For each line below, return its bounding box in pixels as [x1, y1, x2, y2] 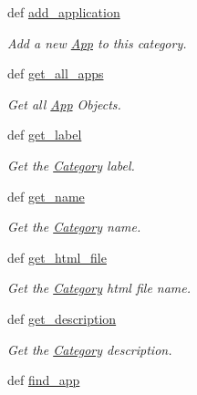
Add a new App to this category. [7, 33, 187, 52]
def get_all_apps [7, 64, 104, 83]
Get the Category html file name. [7, 278, 192, 297]
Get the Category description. [7, 339, 172, 359]
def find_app [7, 370, 80, 390]
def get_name [7, 186, 85, 205]
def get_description [7, 308, 117, 327]
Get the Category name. [7, 217, 141, 236]
